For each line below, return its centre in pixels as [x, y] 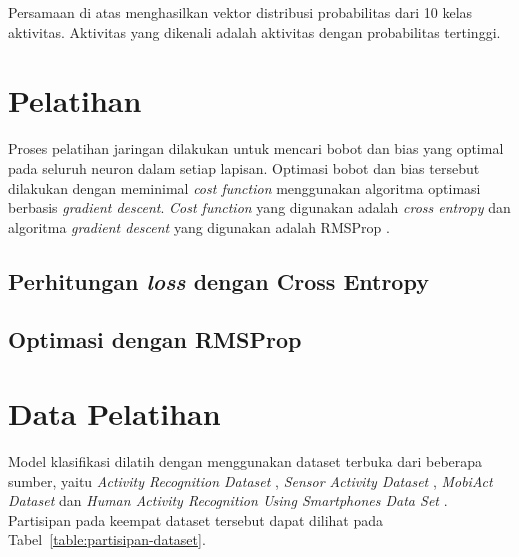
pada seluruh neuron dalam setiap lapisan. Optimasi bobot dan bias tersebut [244, 167]
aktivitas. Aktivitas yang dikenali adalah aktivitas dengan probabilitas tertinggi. [254, 31]
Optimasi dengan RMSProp [155, 339]
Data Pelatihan [114, 413]
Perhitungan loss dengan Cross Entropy [218, 280]
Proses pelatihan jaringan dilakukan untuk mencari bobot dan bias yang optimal [256, 148]
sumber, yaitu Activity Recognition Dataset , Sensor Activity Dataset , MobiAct [250, 480]
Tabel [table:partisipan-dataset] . [107, 539]
